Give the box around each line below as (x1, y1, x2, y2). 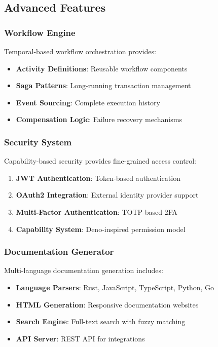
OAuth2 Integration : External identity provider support (16, 189, 199, 200)
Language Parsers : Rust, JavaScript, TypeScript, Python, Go (16, 282, 214, 292)
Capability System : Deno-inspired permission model (16, 223, 186, 234)
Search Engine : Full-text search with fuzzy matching (16, 316, 186, 327)
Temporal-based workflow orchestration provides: (4, 46, 156, 56)
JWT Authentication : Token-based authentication (16, 172, 180, 183)
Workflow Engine (4, 26, 76, 38)
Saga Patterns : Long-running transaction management (16, 80, 191, 91)
